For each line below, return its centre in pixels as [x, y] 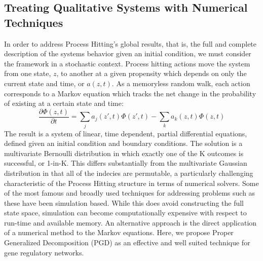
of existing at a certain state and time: [64, 103]
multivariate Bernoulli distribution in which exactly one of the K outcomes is [124, 153]
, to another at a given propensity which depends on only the [152, 73]
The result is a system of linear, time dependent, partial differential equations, [126, 133]
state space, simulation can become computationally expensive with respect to [125, 213]
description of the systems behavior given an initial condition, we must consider [128, 53]
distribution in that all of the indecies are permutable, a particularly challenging [129, 173]
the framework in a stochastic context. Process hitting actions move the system [127, 63]
